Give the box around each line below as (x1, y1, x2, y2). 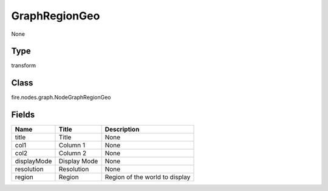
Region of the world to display (104, 173, 191, 181)
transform (11, 62, 36, 69)
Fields (11, 110, 35, 120)
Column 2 (58, 149, 87, 158)
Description (104, 125, 140, 133)
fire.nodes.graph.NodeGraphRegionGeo (11, 94, 111, 101)
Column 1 (58, 141, 86, 150)
